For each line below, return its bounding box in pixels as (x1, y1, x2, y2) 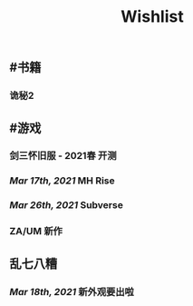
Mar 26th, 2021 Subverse (9, 199, 124, 212)
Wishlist (121, 6, 184, 27)
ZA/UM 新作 (9, 225, 63, 238)
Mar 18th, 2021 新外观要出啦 (9, 285, 134, 298)
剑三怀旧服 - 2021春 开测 (9, 150, 117, 163)
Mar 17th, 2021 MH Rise (9, 174, 115, 187)
